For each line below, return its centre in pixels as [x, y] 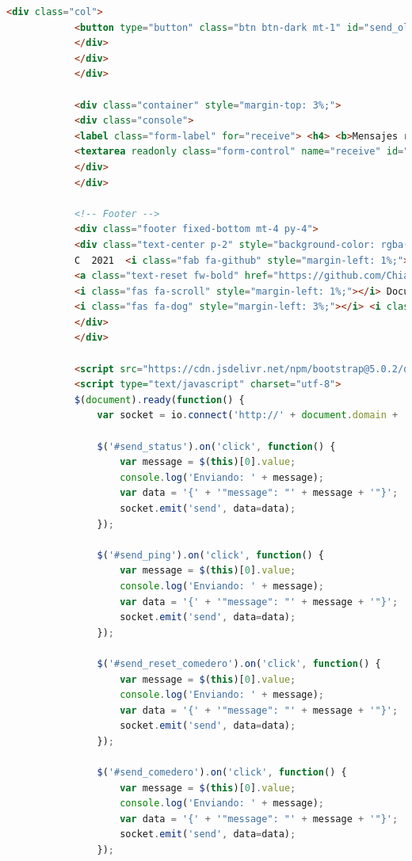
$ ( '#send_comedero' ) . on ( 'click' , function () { [222, 773]
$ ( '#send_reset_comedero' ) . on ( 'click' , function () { [239, 663]
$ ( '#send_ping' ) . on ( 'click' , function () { [211, 555]
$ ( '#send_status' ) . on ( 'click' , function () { [216, 446]
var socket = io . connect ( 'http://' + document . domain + [248, 415]
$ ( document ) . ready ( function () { [159, 400]
